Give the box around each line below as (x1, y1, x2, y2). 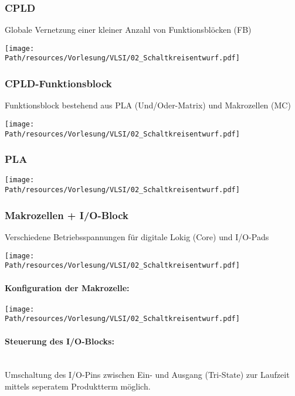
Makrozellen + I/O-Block (5, 207, 128, 222)
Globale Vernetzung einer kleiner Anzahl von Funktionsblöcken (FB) (5, 23, 252, 36)
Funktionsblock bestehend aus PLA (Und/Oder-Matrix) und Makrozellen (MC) (5, 99, 291, 111)
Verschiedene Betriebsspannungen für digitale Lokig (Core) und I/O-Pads (5, 231, 269, 243)
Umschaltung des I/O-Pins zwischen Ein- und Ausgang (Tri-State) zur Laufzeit (5, 368, 290, 381)
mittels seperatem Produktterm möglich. (5, 380, 151, 392)
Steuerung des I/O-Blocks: (5, 334, 114, 347)
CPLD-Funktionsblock (5, 76, 112, 91)
